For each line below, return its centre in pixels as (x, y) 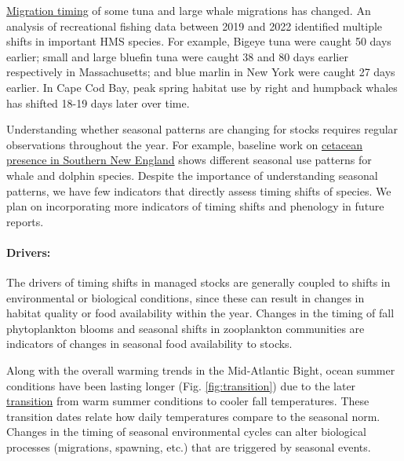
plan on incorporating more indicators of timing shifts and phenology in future (195, 206)
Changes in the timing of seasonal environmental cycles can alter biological (186, 432)
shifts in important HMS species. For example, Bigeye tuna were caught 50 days (199, 41)
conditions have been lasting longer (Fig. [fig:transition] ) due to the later (181, 385)
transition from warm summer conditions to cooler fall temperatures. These (188, 401)
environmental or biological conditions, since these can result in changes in (186, 297)
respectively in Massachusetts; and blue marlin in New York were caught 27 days (201, 72)
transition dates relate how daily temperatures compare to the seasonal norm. (193, 416)
